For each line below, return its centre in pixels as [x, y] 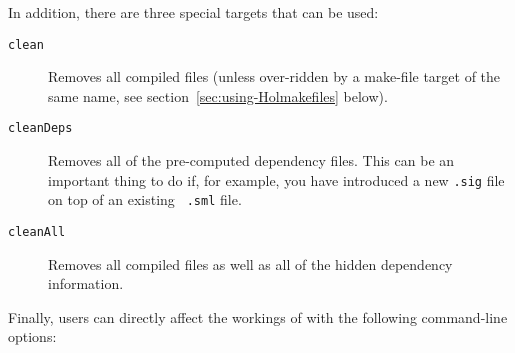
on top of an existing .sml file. [145, 199]
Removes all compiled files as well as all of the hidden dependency [250, 263]
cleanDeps [40, 128]
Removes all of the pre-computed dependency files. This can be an [251, 160]
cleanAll [37, 232]
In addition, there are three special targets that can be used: [193, 12]
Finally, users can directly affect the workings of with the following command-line [258, 316]
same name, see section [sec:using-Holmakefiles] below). [218, 95]
